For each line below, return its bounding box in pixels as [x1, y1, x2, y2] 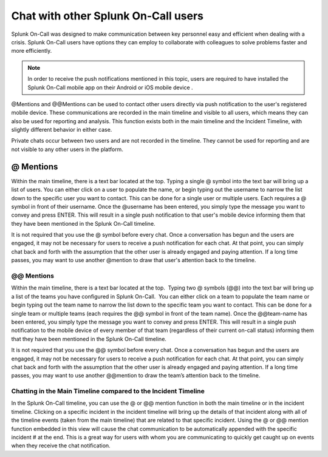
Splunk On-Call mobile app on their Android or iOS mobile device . [27, 84, 194, 91]
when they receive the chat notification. [11, 442, 111, 449]
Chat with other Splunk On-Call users [11, 9, 203, 22]
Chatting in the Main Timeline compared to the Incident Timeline [11, 387, 205, 396]
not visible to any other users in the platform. [11, 146, 124, 153]
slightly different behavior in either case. [11, 126, 112, 134]
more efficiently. [11, 47, 52, 55]
